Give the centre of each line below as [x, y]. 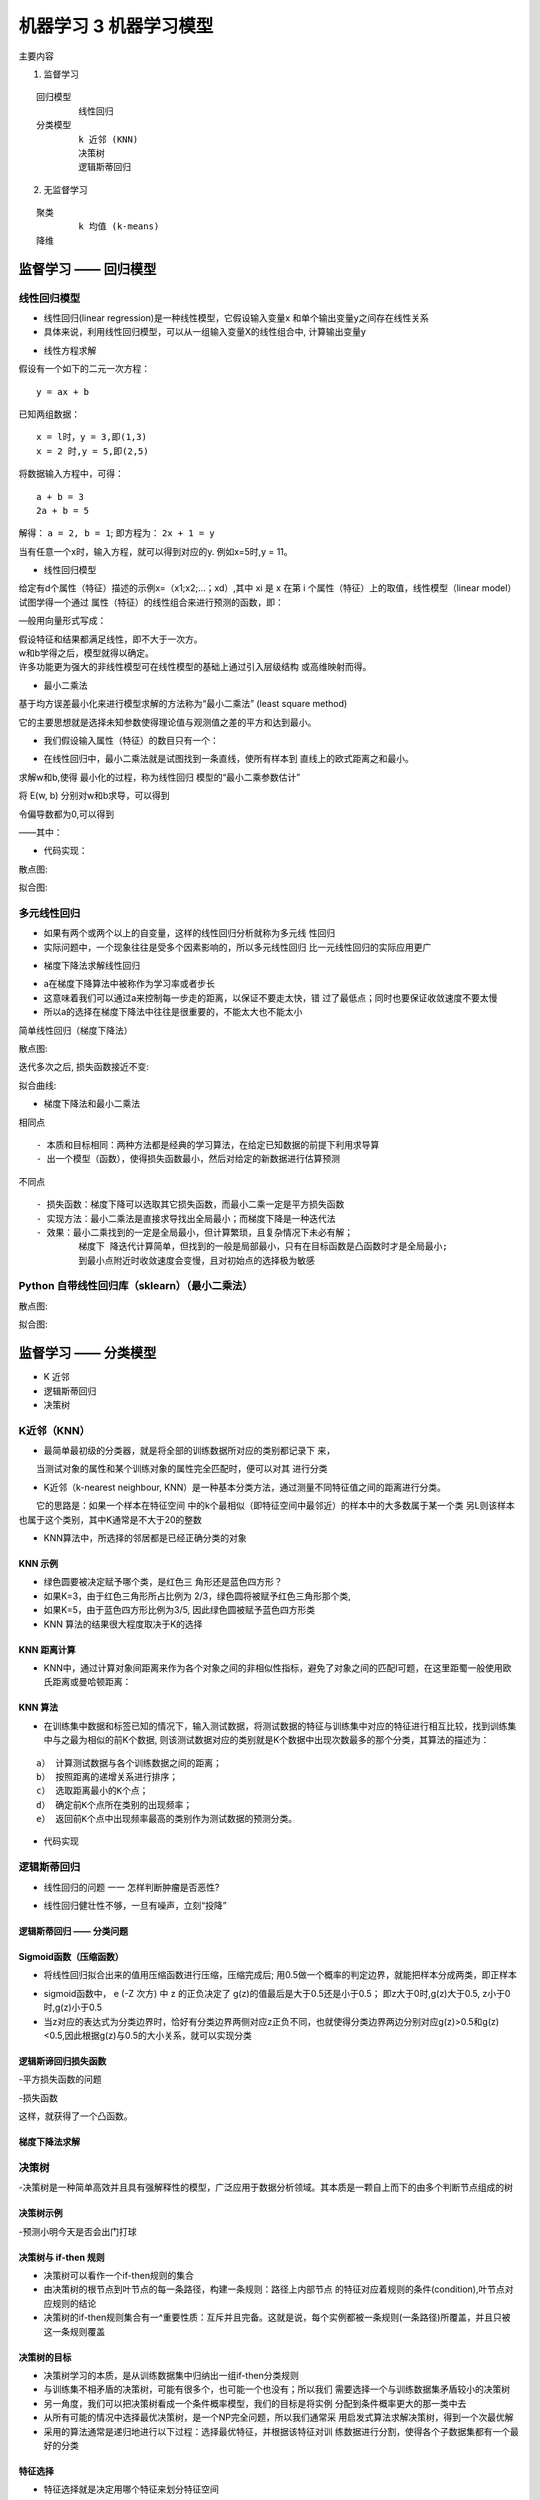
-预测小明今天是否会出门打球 [77, 2231]
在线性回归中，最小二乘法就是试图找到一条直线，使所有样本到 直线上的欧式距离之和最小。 [228, 759]
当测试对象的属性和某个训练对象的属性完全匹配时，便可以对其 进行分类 [181, 1469]
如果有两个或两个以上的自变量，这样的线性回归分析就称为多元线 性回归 [189, 933]
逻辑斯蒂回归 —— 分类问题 [73, 1931]
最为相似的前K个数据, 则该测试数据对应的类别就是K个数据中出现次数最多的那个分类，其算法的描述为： [279, 1740]
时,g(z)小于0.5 [73, 2007]
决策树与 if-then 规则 [61, 2257]
